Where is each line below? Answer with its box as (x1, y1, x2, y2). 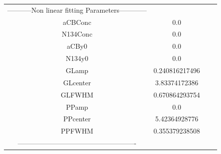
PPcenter (63, 114, 91, 124)
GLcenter (63, 77, 91, 87)
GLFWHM (61, 89, 93, 99)
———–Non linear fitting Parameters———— (7, 4, 147, 15)
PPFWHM (61, 126, 93, 136)
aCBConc (63, 17, 91, 27)
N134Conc (62, 29, 92, 39)
